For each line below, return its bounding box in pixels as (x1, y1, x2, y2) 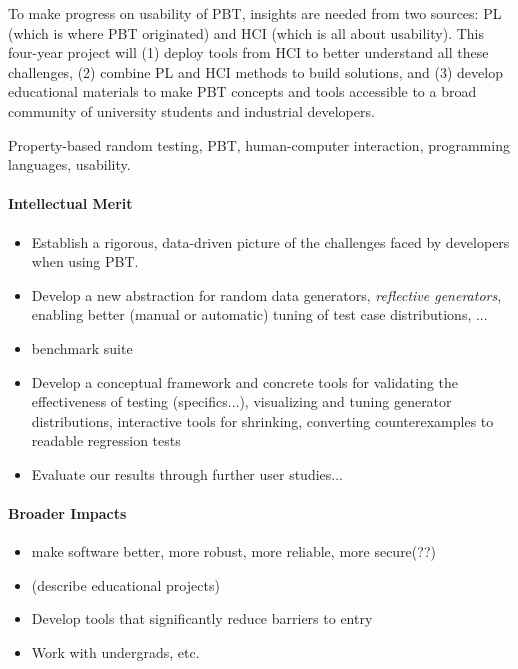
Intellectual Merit (8, 193, 133, 214)
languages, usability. (8, 154, 131, 175)
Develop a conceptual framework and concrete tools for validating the (31, 371, 459, 392)
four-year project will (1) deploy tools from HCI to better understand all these (8, 42, 489, 63)
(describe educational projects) (31, 574, 220, 595)
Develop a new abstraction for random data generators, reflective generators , (31, 284, 502, 305)
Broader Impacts (8, 503, 127, 524)
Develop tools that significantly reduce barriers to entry (31, 608, 373, 629)
